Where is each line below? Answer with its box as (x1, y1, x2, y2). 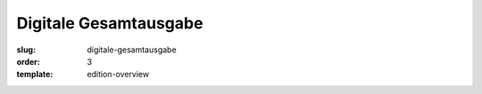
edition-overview (87, 69, 150, 80)
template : (16, 69, 54, 80)
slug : (16, 44, 36, 55)
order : (16, 56, 40, 67)
